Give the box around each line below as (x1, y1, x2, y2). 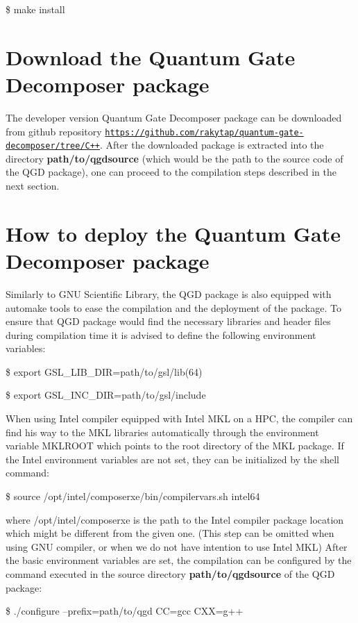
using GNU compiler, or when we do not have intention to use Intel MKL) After (6, 539, 348, 554)
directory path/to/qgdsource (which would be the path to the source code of (6, 151, 343, 165)
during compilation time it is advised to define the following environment (6, 327, 316, 342)
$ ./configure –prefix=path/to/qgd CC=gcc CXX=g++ (6, 604, 244, 618)
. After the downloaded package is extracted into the (100, 138, 324, 152)
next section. (6, 178, 60, 192)
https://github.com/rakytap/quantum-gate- (105, 127, 304, 138)
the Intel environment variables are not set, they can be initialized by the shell (6, 451, 339, 466)
